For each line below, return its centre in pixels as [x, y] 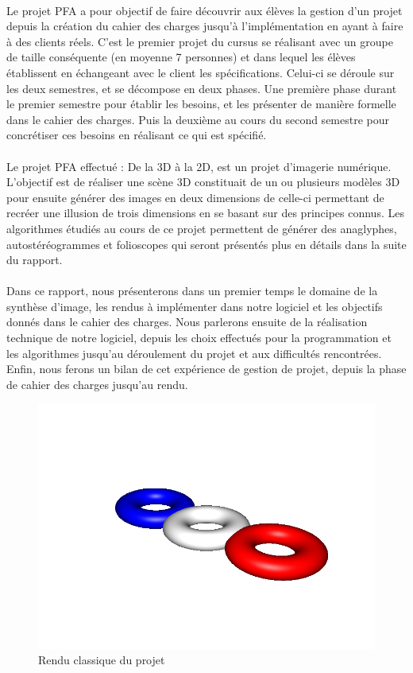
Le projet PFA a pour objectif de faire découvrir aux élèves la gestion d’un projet [205, 10]
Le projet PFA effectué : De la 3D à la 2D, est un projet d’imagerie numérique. [199, 166]
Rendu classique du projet [102, 660]
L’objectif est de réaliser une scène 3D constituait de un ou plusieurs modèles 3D [203, 182]
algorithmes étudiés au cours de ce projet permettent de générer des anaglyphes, [202, 228]
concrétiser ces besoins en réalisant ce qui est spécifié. [137, 135]
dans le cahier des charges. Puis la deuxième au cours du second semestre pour [198, 119]
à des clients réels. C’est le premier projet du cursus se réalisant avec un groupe [200, 41]
